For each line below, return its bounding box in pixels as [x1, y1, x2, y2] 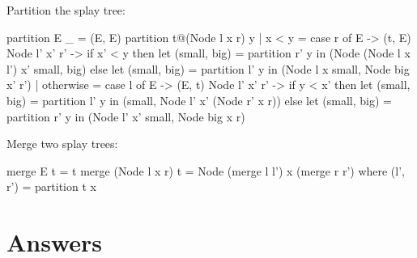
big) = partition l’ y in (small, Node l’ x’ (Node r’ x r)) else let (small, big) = [6, 91, 392, 108]
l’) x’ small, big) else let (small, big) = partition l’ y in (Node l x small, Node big [6, 60, 410, 77]
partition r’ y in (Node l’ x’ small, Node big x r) [6, 108, 245, 125]
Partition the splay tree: [6, 2, 126, 18]
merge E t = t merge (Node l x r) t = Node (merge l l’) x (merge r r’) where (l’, [6, 162, 405, 179]
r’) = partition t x [6, 178, 96, 195]
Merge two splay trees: [6, 135, 118, 152]
